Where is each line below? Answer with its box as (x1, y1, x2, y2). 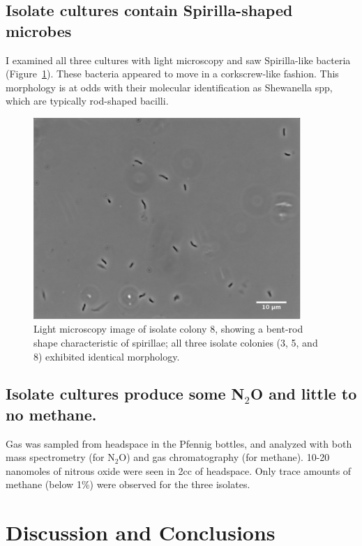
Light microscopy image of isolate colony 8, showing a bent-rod (33, 321, 303, 336)
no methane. (6, 403, 97, 425)
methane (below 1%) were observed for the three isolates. (6, 477, 250, 492)
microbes (6, 20, 72, 41)
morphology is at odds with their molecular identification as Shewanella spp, (6, 79, 333, 94)
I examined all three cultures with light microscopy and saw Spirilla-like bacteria (6, 52, 351, 67)
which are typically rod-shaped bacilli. (6, 93, 169, 108)
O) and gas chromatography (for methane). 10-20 (119, 450, 330, 464)
